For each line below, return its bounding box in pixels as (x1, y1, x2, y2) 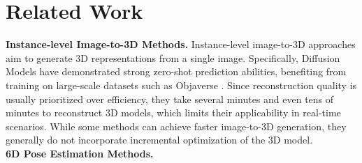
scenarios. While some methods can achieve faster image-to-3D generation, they (6, 118, 347, 133)
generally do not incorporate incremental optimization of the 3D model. (6, 132, 313, 147)
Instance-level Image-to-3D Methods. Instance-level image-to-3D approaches (6, 37, 356, 52)
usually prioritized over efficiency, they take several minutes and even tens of (6, 91, 334, 106)
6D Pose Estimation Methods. (6, 146, 154, 160)
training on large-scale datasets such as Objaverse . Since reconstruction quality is (6, 77, 357, 92)
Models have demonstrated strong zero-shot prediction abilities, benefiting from (6, 64, 347, 79)
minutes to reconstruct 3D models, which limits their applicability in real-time (6, 105, 341, 120)
